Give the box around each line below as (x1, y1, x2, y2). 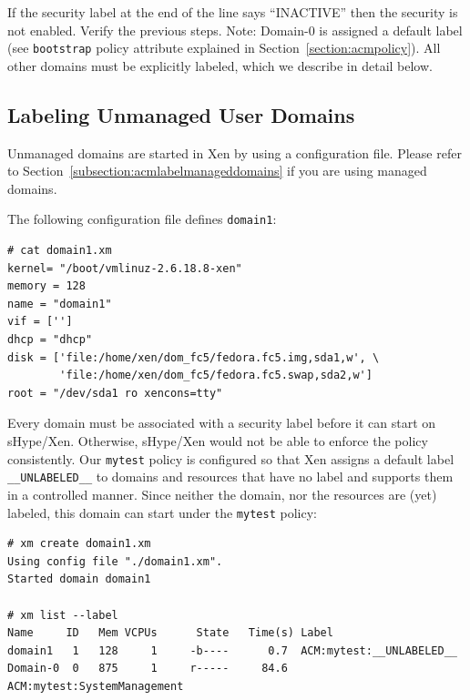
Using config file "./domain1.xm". (7, 554, 223, 568)
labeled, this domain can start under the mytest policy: (7, 502, 317, 522)
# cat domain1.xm (7, 244, 112, 258)
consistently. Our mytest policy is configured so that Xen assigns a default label (7, 449, 455, 468)
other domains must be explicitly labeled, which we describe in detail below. (7, 56, 433, 75)
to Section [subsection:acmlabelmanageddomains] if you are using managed (7, 161, 427, 180)
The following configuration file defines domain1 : (7, 209, 277, 228)
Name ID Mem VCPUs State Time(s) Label (7, 626, 333, 640)
